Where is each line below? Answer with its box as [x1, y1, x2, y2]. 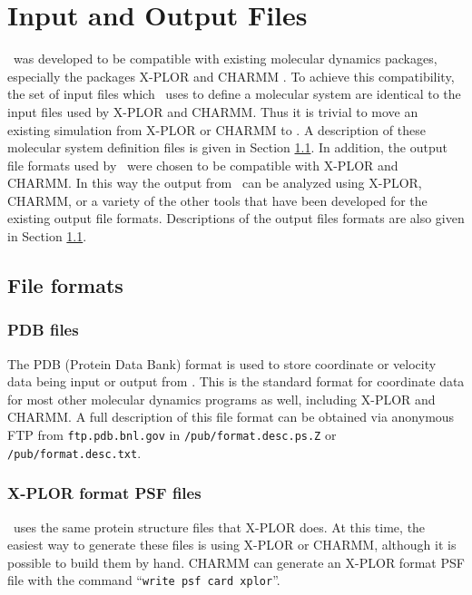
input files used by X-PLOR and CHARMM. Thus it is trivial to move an [7, 102, 418, 121]
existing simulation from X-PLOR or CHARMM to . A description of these [7, 120, 426, 139]
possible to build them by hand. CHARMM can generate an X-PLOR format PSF [7, 552, 465, 571]
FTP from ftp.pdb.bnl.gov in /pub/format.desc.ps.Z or [7, 425, 337, 444]
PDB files [7, 318, 79, 341]
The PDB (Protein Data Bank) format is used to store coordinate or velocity [7, 354, 437, 373]
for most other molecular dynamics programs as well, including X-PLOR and [7, 389, 436, 408]
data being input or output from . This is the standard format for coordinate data [7, 372, 465, 391]
